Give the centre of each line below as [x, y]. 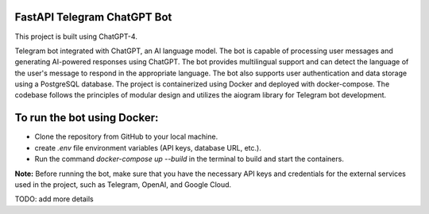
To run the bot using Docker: [87, 118]
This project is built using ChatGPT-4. [76, 36]
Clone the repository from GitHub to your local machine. [126, 137]
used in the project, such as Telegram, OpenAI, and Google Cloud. [123, 184]
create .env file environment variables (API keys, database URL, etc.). [148, 147]
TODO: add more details [54, 199]
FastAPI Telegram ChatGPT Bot [93, 17]
